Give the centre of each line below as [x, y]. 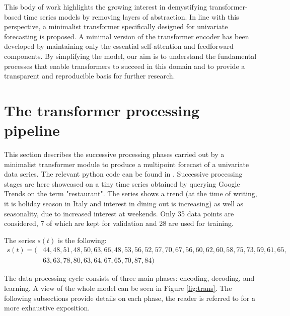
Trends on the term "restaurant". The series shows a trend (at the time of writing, [131, 193]
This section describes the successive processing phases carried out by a [114, 154]
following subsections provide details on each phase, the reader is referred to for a [130, 298]
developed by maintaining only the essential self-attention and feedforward [119, 46]
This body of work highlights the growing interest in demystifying [105, 7]
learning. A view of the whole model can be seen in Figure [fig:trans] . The [118, 288]
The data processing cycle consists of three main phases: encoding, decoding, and [129, 278]
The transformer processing [102, 110]
